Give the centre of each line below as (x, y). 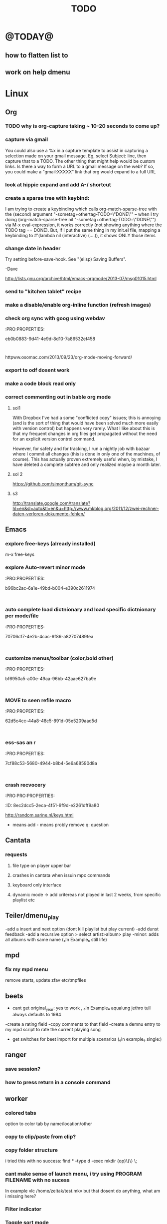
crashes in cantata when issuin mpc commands (61, 875)
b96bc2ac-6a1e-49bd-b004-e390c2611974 (50, 588)
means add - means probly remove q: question (60, 825)
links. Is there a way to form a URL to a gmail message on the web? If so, (80, 166)
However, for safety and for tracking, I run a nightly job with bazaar (81, 448)
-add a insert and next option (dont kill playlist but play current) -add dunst (82, 929)
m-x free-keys (20, 554)
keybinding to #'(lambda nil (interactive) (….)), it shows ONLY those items (81, 235)
